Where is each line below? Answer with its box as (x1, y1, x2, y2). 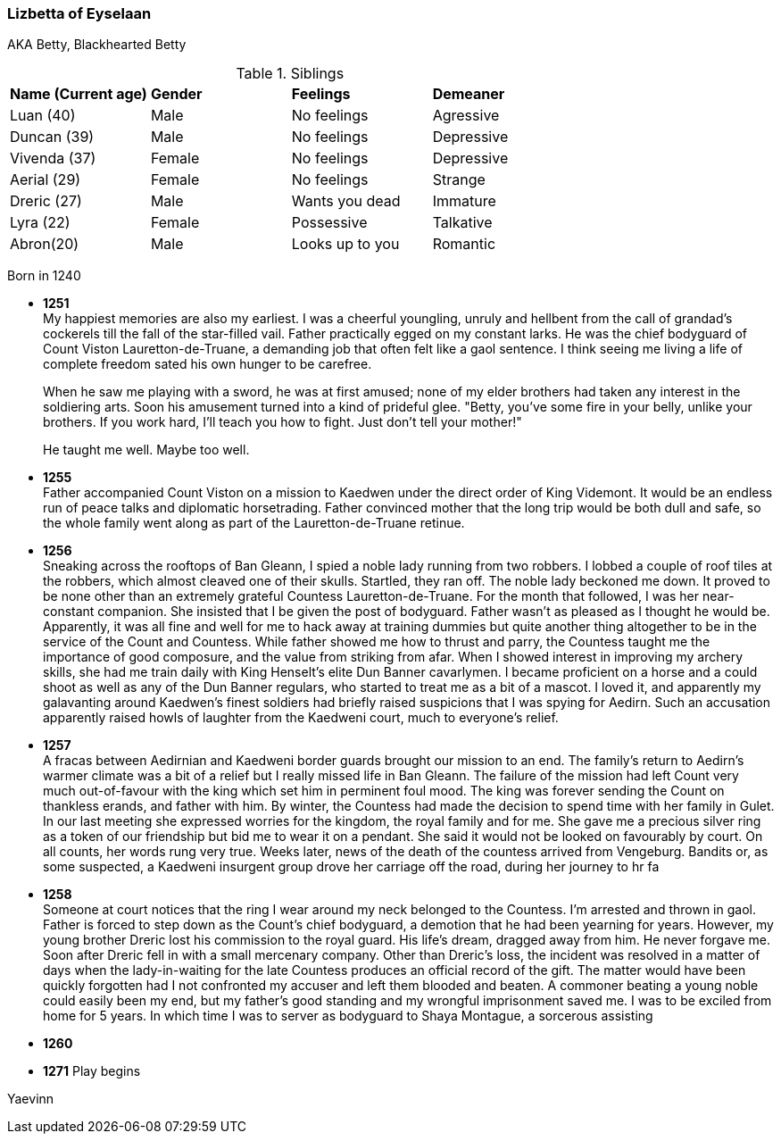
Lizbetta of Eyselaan (7, 4, 152, 22)
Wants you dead (291, 192, 401, 211)
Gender (150, 85, 203, 104)
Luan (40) (10, 106, 76, 125)
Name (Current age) (10, 85, 147, 104)
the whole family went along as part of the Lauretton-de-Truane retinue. (43, 515, 465, 531)
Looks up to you (291, 235, 400, 254)
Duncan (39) (10, 128, 95, 146)
